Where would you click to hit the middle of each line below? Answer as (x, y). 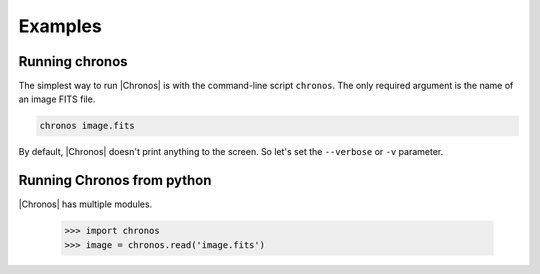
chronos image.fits (87, 126)
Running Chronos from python (115, 180)
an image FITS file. (57, 99)
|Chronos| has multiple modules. (85, 204)
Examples (60, 26)
